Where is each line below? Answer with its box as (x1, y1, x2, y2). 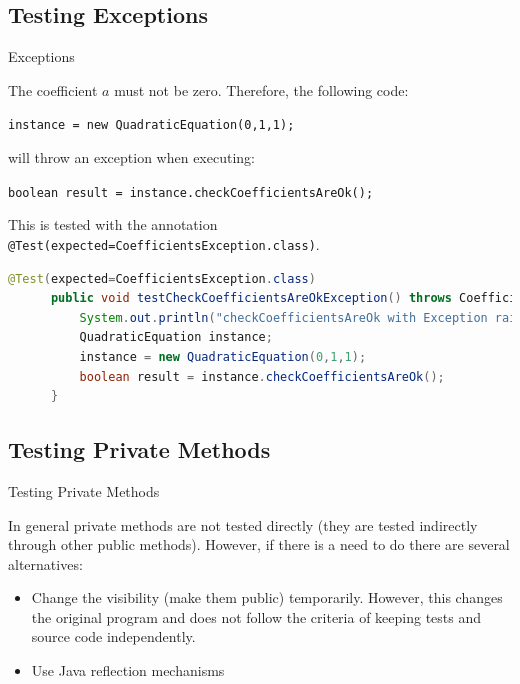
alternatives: (8, 553, 83, 574)
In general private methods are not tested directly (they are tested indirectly (8, 514, 478, 535)
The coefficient (8, 79, 98, 100)
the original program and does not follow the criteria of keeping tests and (31, 606, 482, 627)
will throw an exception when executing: (8, 147, 255, 168)
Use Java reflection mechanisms (31, 660, 225, 681)
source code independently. (31, 626, 196, 647)
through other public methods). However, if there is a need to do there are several (8, 534, 510, 555)
